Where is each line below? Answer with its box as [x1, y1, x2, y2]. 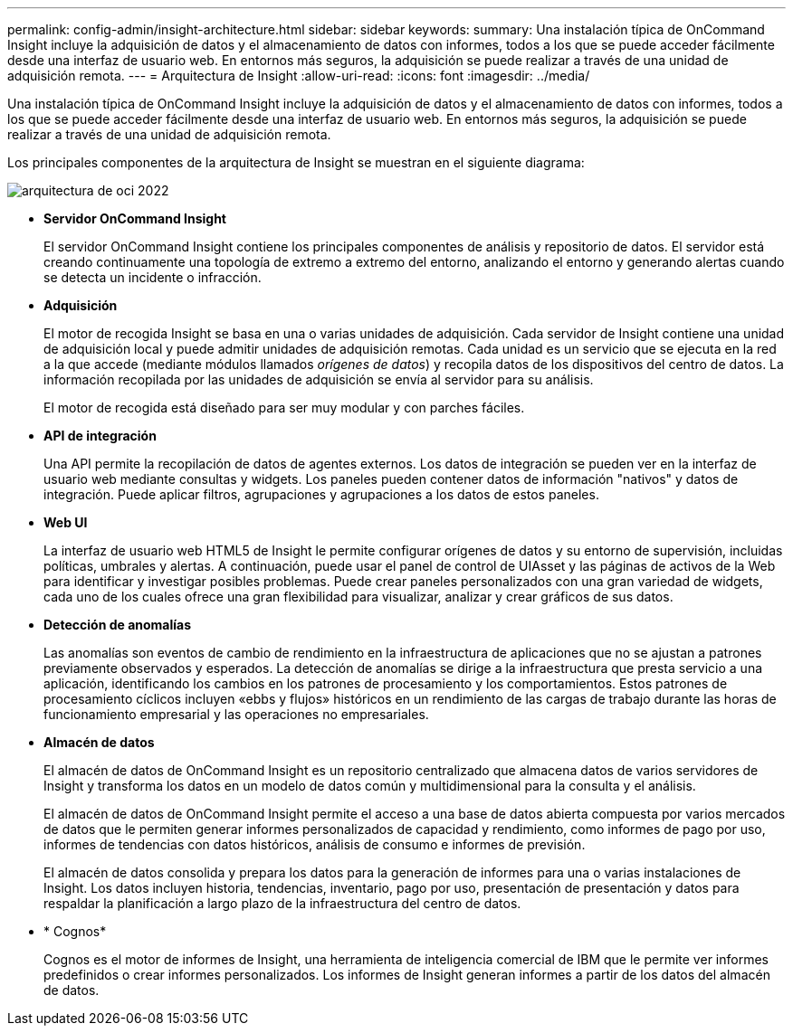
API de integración [43, 428, 157, 443]
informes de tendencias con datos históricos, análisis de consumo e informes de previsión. [43, 837, 586, 852]
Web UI [43, 515, 88, 530]
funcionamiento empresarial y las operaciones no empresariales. [43, 706, 429, 722]
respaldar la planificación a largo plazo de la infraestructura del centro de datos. [43, 896, 521, 911]
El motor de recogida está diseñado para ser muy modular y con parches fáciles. [43, 400, 525, 415]
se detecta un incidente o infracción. [43, 270, 262, 285]
